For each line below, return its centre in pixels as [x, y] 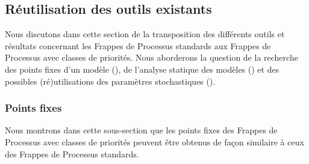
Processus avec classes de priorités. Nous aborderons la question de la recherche [151, 57]
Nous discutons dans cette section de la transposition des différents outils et [145, 34]
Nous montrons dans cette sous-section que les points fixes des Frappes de [141, 130]
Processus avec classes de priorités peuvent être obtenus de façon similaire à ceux [154, 141]
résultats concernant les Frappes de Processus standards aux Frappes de [138, 45]
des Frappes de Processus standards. [72, 153]
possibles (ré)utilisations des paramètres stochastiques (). [110, 81]
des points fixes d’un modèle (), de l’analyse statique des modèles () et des [142, 69]
